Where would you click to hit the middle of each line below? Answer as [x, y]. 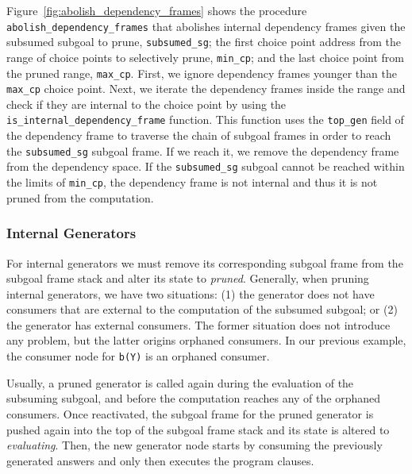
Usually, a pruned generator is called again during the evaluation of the [180, 382]
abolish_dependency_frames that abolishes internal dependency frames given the [206, 26]
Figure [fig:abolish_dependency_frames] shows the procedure [157, 10]
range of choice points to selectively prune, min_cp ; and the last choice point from [206, 57]
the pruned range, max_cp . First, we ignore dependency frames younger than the [202, 73]
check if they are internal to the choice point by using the [146, 104]
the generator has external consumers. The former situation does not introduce [198, 324]
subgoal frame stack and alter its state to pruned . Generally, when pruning [188, 278]
